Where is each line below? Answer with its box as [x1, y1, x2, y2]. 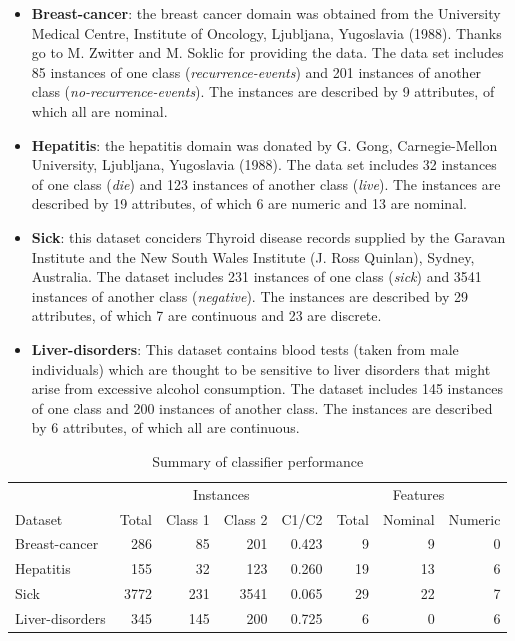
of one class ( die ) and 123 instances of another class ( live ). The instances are [31, 173, 501, 194]
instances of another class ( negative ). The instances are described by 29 [31, 285, 468, 306]
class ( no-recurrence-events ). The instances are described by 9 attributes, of [31, 81, 495, 102]
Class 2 [223, 508, 268, 529]
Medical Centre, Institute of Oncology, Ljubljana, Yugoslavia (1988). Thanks [31, 22, 502, 43]
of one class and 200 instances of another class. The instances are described [31, 397, 493, 418]
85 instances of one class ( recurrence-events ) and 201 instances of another [31, 61, 482, 82]
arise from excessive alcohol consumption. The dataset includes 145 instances [31, 378, 503, 399]
